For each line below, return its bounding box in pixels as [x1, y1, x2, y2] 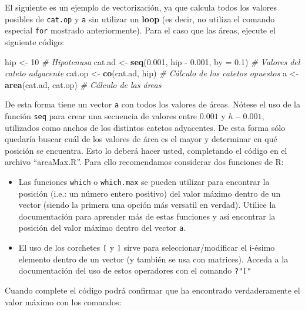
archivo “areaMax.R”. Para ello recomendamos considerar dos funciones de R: [5, 156, 284, 168]
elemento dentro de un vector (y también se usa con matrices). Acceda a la [18, 252, 289, 265]
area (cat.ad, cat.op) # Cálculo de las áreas [5, 78, 162, 90]
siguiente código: [5, 35, 65, 48]
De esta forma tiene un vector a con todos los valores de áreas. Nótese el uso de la [5, 98, 301, 110]
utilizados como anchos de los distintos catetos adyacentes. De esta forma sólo [5, 121, 286, 133]
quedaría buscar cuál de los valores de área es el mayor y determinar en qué [5, 133, 277, 145]
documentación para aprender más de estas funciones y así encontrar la [18, 210, 276, 222]
